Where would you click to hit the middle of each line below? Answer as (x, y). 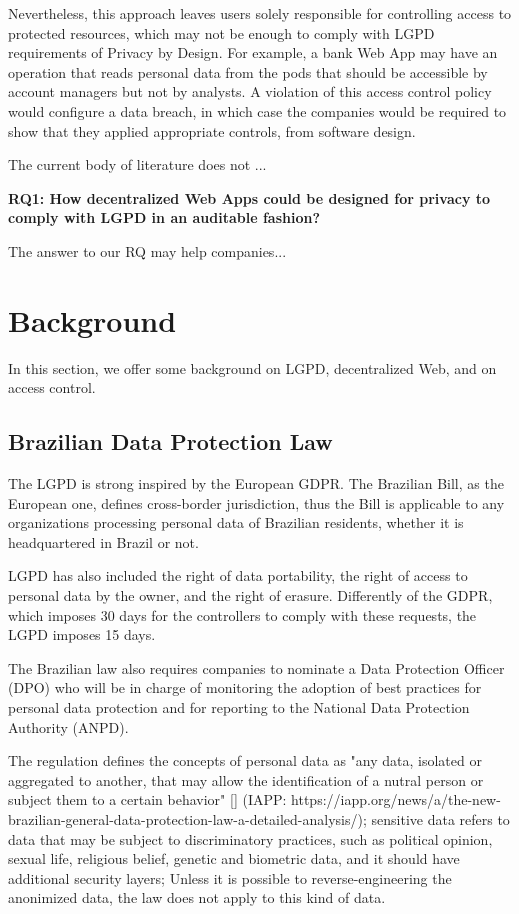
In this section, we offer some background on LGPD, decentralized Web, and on (252, 367)
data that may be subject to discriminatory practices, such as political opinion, (250, 838)
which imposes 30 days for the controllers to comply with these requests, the (242, 614)
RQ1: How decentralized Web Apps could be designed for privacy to (249, 197)
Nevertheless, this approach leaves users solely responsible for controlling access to (260, 13)
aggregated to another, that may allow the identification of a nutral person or (246, 779)
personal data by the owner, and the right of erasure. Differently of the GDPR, (250, 595)
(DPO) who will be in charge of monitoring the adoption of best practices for (245, 687)
